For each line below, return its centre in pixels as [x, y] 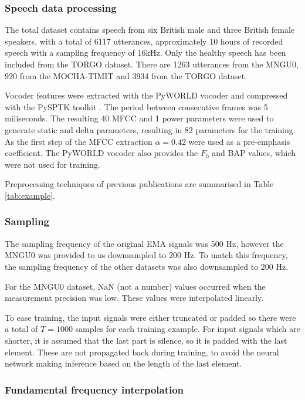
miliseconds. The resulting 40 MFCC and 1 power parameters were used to [139, 118]
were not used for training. [52, 164]
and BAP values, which [254, 153]
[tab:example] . [30, 195]
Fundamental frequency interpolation [94, 389]
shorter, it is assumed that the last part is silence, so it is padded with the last [146, 340]
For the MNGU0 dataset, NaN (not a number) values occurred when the [135, 286]
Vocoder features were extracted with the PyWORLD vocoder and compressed [146, 95]
